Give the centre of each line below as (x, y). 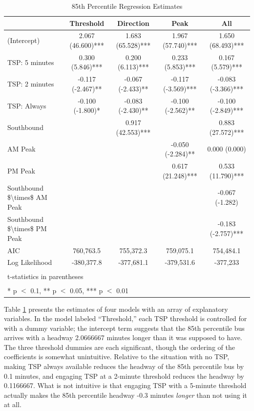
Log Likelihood (30, 262)
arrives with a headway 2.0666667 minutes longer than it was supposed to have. (123, 337)
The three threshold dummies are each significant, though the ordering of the (119, 347)
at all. (13, 404)
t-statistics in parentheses (45, 276)
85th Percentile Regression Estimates (127, 6)
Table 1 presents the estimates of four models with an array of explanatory (116, 309)
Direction (133, 23)
